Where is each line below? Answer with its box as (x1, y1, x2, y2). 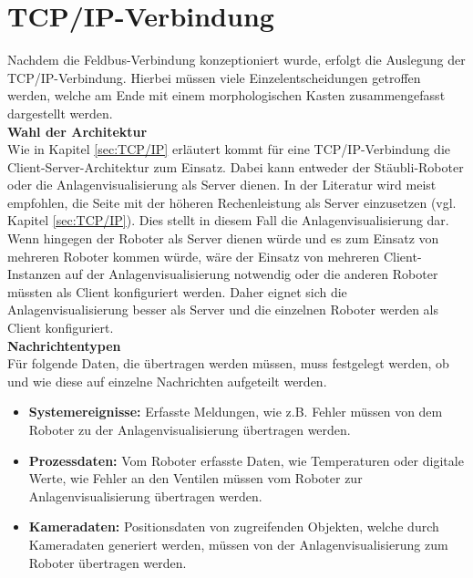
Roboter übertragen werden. (28, 552, 187, 572)
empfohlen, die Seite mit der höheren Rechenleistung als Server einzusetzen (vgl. (7, 192, 457, 212)
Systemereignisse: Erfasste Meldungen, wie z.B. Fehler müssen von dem (28, 402, 443, 421)
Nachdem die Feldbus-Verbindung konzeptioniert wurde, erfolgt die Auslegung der (7, 50, 466, 69)
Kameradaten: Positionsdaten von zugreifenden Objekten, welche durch (28, 517, 439, 536)
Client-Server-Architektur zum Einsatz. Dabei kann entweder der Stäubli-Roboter (7, 157, 464, 176)
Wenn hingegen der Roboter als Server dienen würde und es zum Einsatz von (7, 229, 439, 248)
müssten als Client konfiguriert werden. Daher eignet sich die (7, 282, 347, 301)
